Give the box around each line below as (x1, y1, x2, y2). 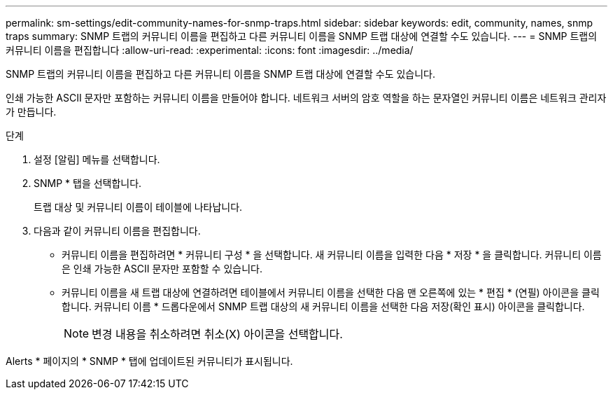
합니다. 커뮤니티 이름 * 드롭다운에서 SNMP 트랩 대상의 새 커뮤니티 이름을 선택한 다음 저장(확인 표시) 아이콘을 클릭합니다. (62, 300, 585, 312)
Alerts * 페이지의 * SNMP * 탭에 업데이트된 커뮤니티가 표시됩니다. (6, 355, 293, 367)
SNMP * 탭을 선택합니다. (34, 177, 142, 189)
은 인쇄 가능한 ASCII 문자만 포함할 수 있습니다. (62, 263, 262, 275)
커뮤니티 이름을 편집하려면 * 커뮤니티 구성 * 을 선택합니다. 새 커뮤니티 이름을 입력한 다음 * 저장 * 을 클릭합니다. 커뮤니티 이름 (62, 249, 602, 261)
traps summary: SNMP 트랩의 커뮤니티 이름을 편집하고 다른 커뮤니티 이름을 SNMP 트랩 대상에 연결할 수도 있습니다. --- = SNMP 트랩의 (6, 30, 598, 42)
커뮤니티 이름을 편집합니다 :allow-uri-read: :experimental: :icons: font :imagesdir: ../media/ (6, 44, 414, 56)
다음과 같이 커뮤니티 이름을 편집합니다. (34, 225, 201, 237)
